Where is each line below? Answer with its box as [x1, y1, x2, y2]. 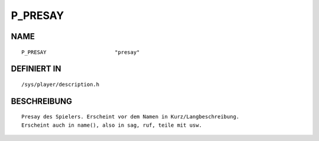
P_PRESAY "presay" [21, 49, 140, 56]
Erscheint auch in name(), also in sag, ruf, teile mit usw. [21, 121, 202, 129]
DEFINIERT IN [11, 64, 61, 74]
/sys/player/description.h [21, 81, 100, 88]
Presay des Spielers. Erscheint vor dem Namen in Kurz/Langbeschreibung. [21, 113, 240, 120]
